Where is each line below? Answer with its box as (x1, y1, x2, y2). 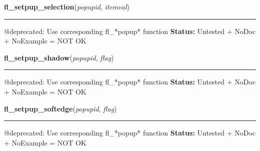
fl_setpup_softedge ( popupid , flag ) (4, 103, 117, 113)
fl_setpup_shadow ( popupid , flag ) (4, 52, 114, 62)
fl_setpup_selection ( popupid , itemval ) (4, 1, 129, 11)
